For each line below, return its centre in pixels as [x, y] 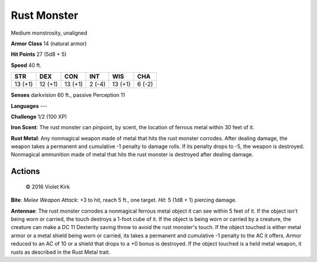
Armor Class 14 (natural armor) [49, 43]
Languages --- [29, 106]
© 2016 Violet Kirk [48, 187]
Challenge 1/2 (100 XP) [39, 116]
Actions [26, 171]
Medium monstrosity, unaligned [49, 33]
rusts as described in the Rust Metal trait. [61, 252]
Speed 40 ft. [26, 65]
